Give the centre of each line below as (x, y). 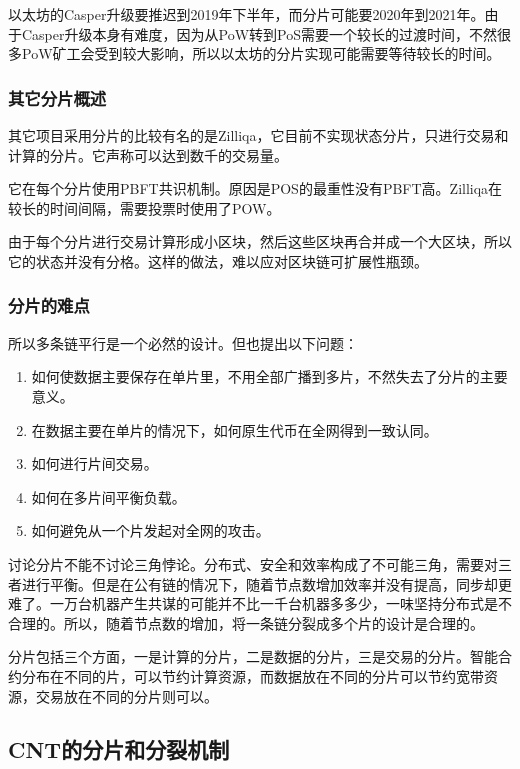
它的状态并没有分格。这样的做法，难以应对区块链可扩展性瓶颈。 (218, 260)
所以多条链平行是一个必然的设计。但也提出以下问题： (183, 342)
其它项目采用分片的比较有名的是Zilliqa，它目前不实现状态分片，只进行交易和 (258, 135)
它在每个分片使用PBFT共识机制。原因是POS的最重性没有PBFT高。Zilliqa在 (255, 188)
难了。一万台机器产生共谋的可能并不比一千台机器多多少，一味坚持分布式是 (253, 603)
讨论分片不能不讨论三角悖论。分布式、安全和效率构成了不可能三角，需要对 (253, 563)
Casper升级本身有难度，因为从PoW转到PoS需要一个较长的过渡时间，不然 (259, 33)
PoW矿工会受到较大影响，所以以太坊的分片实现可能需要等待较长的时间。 (261, 53)
